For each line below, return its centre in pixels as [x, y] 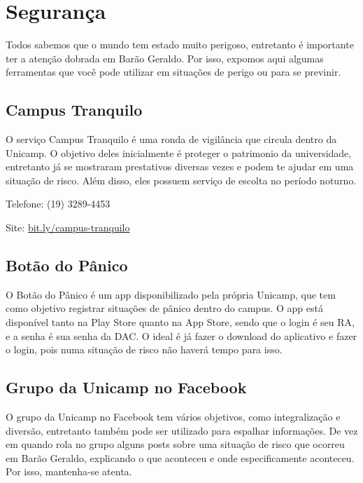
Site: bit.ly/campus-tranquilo [68, 227]
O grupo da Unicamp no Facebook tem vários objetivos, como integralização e [173, 417]
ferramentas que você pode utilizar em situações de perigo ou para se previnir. [173, 72]
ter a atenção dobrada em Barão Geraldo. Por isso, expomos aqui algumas [165, 58]
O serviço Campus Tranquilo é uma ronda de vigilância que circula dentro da [171, 139]
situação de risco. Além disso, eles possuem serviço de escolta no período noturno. [181, 180]
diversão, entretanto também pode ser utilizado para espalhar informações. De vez [182, 430]
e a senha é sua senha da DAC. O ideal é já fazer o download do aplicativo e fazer [181, 335]
